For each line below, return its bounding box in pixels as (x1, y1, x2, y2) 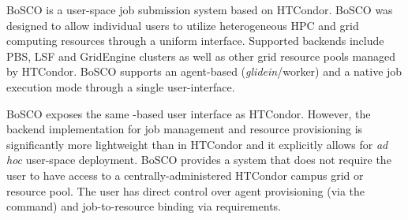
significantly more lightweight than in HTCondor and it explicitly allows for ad (6, 136, 388, 152)
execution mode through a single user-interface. (6, 78, 235, 95)
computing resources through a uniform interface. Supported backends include (6, 32, 384, 49)
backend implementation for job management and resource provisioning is (6, 121, 363, 137)
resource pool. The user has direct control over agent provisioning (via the (6, 182, 365, 199)
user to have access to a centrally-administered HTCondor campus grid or (6, 166, 364, 183)
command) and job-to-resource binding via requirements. (6, 198, 281, 214)
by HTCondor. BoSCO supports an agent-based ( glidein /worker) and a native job (6, 63, 402, 80)
